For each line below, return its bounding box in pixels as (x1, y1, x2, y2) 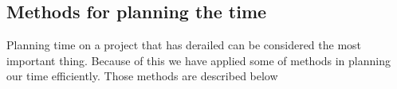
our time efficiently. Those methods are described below (6, 68, 278, 84)
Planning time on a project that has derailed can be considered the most (6, 37, 362, 53)
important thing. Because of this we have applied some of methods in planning (6, 52, 391, 68)
